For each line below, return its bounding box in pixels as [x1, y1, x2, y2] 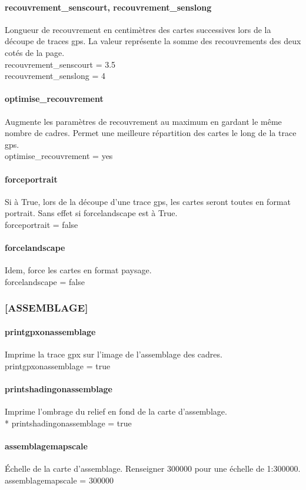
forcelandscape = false [5, 275, 85, 287]
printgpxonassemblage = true [5, 359, 111, 372]
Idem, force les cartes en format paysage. [5, 264, 152, 276]
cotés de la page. [5, 46, 65, 58]
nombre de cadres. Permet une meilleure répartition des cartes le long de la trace [5, 127, 297, 139]
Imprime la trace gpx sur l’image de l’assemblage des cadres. [5, 348, 222, 360]
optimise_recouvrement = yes [5, 150, 113, 162]
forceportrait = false [5, 218, 78, 230]
